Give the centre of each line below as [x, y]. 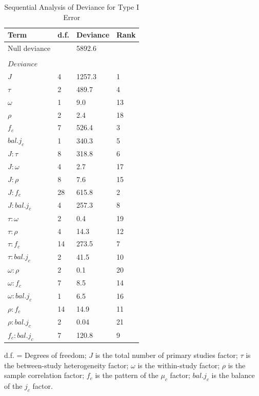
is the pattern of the [127, 375]
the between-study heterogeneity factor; [66, 365]
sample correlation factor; [44, 375]
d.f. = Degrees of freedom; [45, 355]
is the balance [233, 375]
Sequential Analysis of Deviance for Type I [72, 7]
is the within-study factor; [179, 365]
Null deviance [29, 48]
